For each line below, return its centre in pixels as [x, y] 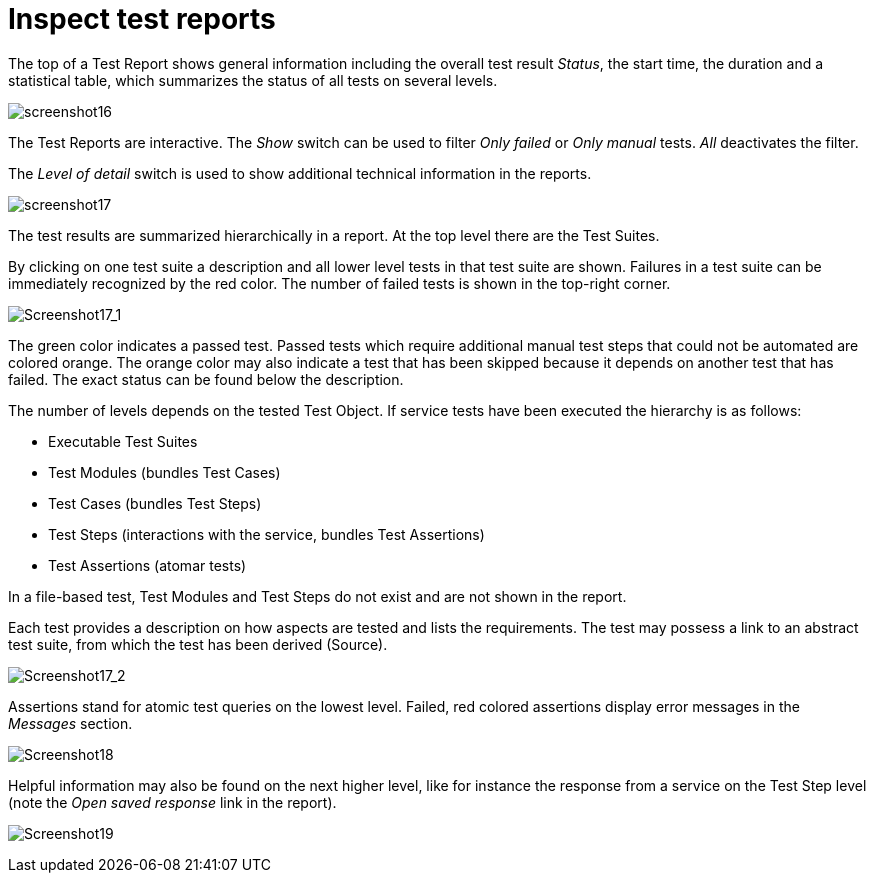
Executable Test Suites [123, 441]
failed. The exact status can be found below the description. [206, 379]
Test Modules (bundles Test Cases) [164, 472]
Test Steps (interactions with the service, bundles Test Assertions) [266, 534]
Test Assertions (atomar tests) [147, 565]
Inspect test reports [142, 19]
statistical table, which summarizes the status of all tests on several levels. [253, 80]
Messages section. [70, 723]
